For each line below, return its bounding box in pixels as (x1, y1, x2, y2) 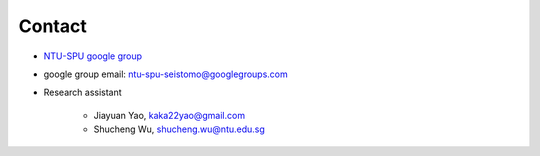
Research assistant (43, 86, 122, 99)
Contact (18, 15, 87, 37)
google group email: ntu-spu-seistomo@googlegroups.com (43, 68, 289, 80)
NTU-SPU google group (43, 50, 143, 62)
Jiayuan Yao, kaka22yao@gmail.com (93, 109, 245, 121)
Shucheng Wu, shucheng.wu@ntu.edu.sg (93, 123, 265, 135)
